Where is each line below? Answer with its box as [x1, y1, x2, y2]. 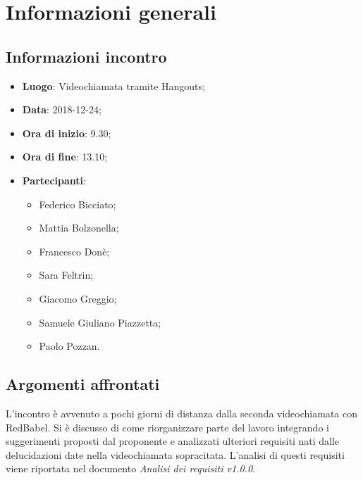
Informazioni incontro [6, 45, 167, 67]
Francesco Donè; [39, 244, 110, 258]
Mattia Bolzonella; [39, 220, 119, 235]
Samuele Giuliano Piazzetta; [39, 315, 161, 329]
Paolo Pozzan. [39, 339, 100, 353]
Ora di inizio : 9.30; [22, 125, 111, 140]
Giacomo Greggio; [39, 291, 117, 305]
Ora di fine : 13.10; [22, 149, 108, 164]
